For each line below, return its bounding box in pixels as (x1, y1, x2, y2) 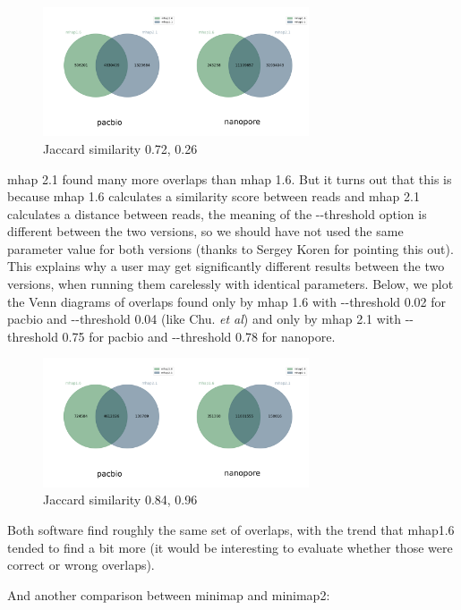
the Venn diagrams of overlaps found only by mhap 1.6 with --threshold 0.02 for (7, 292, 447, 310)
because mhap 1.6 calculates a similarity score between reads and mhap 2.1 (7, 187, 420, 206)
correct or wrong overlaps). (7, 555, 155, 574)
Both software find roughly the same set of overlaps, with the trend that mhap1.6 (7, 520, 455, 538)
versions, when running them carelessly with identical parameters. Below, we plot (7, 275, 454, 293)
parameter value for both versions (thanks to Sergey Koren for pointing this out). (7, 239, 454, 258)
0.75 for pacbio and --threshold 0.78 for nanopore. (62, 326, 336, 345)
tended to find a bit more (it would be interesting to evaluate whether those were (7, 538, 453, 556)
